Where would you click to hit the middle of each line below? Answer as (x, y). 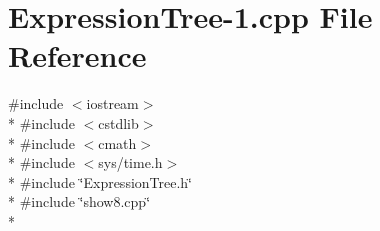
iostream (112, 103)
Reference (77, 55)
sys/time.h (130, 162)
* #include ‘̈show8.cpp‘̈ (79, 201)
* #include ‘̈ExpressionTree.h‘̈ (100, 181)
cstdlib (118, 122)
